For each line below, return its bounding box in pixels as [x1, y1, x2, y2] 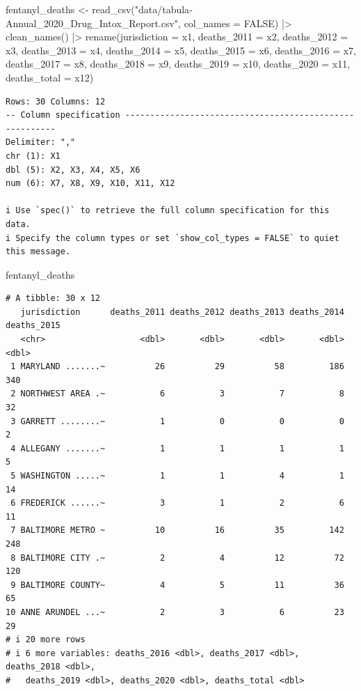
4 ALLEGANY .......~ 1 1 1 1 [10, 443, 344, 453]
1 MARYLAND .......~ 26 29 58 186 [10, 362, 344, 372]
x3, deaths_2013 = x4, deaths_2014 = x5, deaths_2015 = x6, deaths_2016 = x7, [6, 42, 356, 57]
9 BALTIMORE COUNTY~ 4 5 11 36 [10, 580, 344, 590]
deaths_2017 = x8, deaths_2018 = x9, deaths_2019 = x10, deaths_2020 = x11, [6, 56, 351, 71]
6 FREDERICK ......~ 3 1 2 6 [10, 498, 344, 508]
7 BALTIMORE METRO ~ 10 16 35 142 [10, 525, 344, 536]
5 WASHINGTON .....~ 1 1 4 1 [10, 471, 344, 481]
